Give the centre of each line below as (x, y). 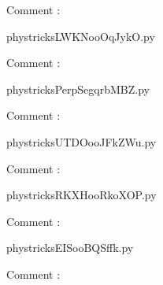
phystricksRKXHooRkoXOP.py (81, 195)
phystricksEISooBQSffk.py (70, 248)
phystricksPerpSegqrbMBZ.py (78, 89)
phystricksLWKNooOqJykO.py (81, 36)
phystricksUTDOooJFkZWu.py (81, 141)
